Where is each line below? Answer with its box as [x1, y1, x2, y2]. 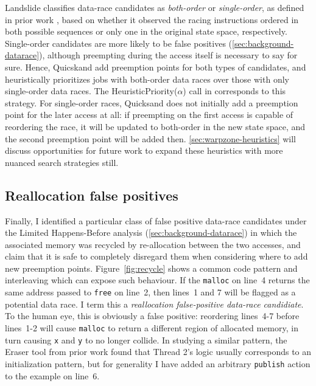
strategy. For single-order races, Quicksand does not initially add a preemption [5, 96, 298, 109]
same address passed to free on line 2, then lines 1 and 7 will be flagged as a [5, 286, 296, 298]
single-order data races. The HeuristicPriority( [5, 84, 178, 97]
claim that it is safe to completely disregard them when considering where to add [5, 250, 308, 263]
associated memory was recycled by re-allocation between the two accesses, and [5, 238, 301, 250]
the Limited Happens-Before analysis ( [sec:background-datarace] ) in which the [5, 226, 297, 239]
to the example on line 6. [5, 369, 100, 382]
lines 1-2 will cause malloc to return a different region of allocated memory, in [5, 321, 298, 334]
